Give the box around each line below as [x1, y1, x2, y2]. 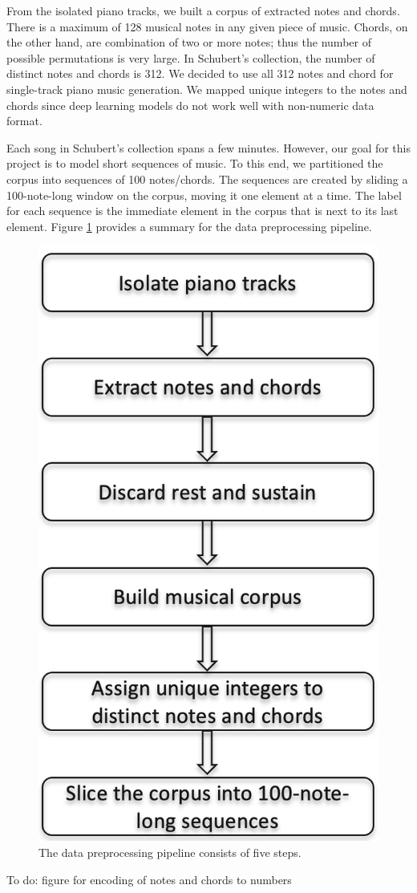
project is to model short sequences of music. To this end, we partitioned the [6, 155, 383, 172]
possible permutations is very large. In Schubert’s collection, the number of [6, 49, 375, 66]
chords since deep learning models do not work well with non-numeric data [6, 96, 374, 113]
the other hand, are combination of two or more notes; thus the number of [6, 34, 371, 51]
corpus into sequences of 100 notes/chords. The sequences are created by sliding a [6, 170, 408, 187]
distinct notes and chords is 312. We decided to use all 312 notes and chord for [6, 65, 394, 82]
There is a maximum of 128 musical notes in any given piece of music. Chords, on [6, 18, 408, 35]
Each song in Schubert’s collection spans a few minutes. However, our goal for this [6, 139, 411, 156]
